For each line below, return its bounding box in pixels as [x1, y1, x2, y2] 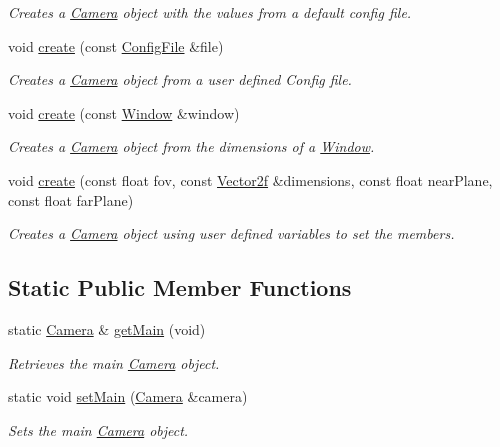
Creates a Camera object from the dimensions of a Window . [8, 136, 375, 157]
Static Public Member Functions [8, 272, 352, 303]
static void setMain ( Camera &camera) [8, 386, 248, 407]
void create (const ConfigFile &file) [8, 35, 224, 56]
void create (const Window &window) [8, 102, 240, 123]
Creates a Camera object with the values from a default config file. [8, 2, 412, 22]
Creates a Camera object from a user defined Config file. [8, 69, 352, 90]
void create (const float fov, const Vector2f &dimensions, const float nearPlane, [8, 169, 493, 190]
